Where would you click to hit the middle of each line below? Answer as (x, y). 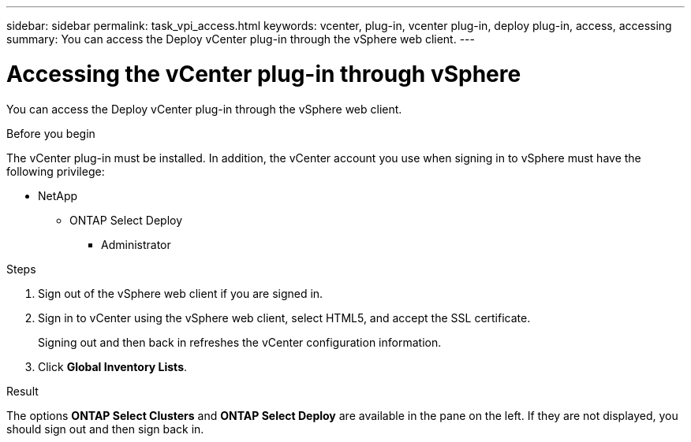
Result (22, 391)
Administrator (136, 244)
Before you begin (51, 133)
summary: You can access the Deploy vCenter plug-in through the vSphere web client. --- (241, 39)
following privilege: (56, 171)
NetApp (58, 195)
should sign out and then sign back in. (105, 429)
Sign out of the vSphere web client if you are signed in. (181, 293)
